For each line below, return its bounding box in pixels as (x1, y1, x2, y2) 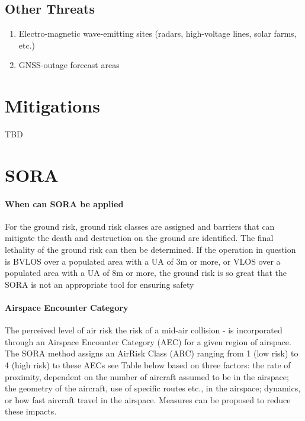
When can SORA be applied (5, 197, 124, 210)
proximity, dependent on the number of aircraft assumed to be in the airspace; (5, 370, 289, 383)
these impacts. (5, 405, 57, 417)
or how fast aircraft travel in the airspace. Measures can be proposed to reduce (5, 393, 291, 406)
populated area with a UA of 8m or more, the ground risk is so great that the (5, 266, 287, 279)
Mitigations (5, 94, 100, 118)
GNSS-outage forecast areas (18, 59, 120, 71)
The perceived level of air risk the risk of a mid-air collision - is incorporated (5, 324, 282, 336)
